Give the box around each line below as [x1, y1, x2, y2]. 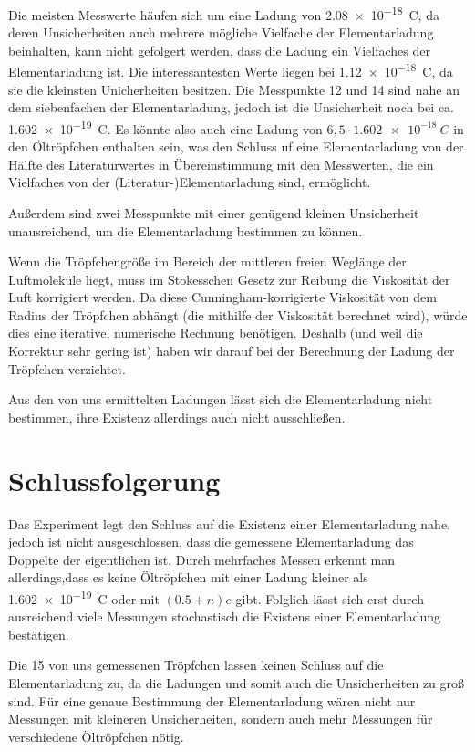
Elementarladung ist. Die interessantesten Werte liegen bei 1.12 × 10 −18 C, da [8, 59, 453, 81]
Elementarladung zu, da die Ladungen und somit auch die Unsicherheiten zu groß [8, 673, 465, 692]
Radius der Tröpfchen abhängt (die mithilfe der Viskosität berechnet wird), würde [8, 305, 468, 324]
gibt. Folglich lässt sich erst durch [235, 589, 424, 608]
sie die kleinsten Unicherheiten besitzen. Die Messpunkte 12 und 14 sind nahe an [8, 79, 460, 99]
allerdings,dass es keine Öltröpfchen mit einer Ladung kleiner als [8, 568, 368, 587]
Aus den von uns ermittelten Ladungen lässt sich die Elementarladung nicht [8, 390, 433, 409]
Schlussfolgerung [8, 461, 221, 498]
